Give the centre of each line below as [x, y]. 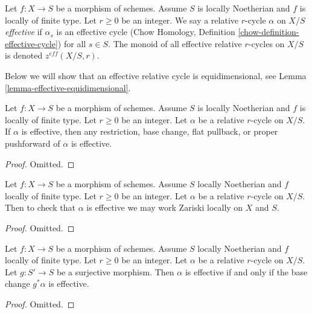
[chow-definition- [269, 32]
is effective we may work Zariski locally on [165, 207]
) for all [72, 43]
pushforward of [33, 143]
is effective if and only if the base [246, 271]
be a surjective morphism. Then [115, 271]
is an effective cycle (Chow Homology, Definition [146, 32]
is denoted [24, 55]
